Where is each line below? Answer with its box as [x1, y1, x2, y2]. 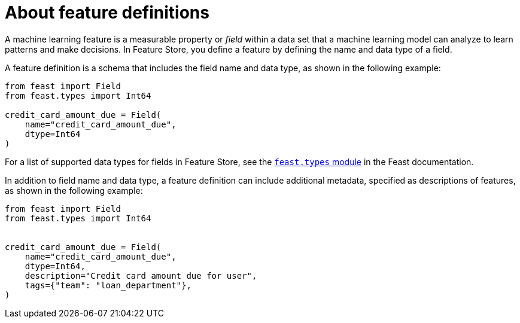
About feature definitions [5, 2, 209, 23]
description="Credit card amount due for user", [25, 270, 257, 281]
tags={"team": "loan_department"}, [25, 280, 191, 290]
